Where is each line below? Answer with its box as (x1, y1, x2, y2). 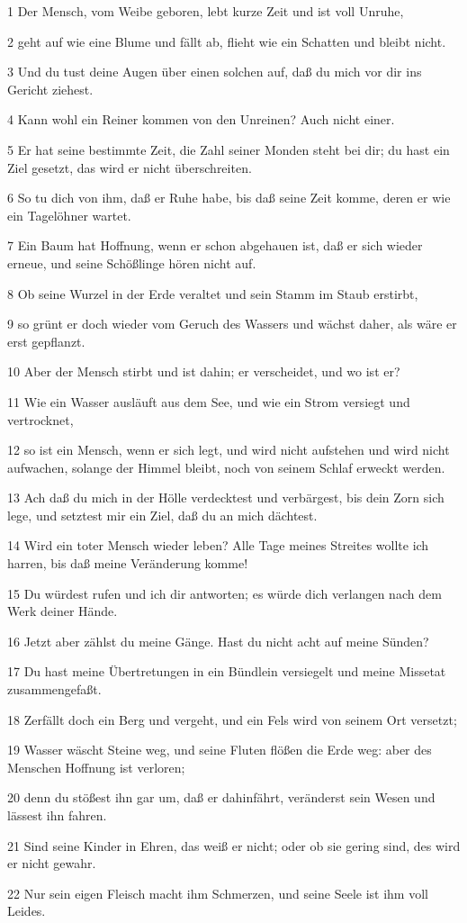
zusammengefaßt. (7, 680, 102, 699)
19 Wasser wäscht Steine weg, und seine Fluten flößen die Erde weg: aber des (7, 740, 432, 759)
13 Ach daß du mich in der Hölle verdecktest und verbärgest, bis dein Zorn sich (7, 488, 445, 507)
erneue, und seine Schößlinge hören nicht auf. (7, 253, 256, 272)
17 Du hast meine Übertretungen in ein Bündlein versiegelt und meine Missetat (7, 662, 446, 681)
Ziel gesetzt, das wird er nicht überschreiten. (7, 158, 252, 176)
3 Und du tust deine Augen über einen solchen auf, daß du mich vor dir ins (7, 62, 422, 81)
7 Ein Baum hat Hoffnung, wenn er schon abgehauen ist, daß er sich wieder (7, 236, 423, 255)
